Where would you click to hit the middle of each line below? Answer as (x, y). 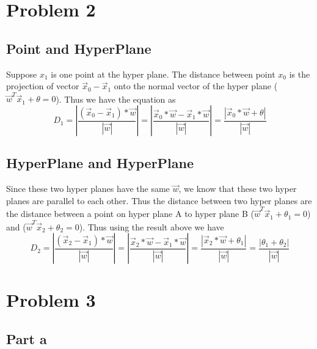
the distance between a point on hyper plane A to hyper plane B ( (130, 214)
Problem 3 (51, 300)
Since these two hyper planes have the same (88, 189)
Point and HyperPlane (79, 48)
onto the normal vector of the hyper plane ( (196, 86)
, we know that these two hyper (238, 189)
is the (300, 74)
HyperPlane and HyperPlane (100, 163)
